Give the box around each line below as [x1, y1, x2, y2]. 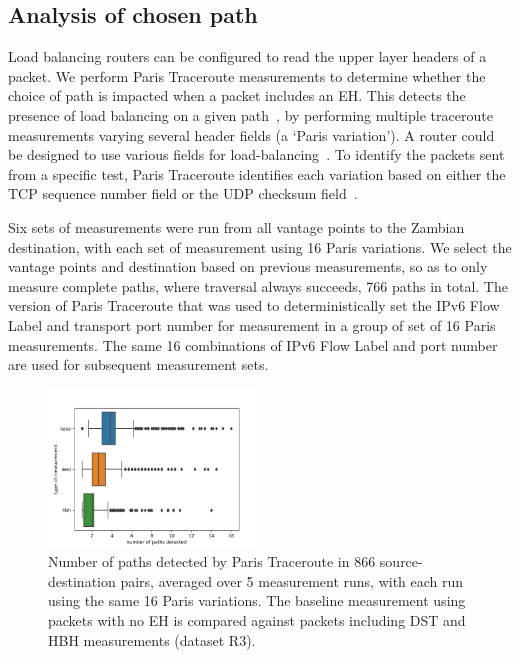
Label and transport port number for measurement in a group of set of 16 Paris [8, 314, 496, 335]
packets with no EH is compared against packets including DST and [48, 610, 466, 631]
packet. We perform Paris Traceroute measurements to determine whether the [8, 65, 486, 86]
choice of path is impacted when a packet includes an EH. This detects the [8, 85, 466, 106]
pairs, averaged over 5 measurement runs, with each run [120, 570, 464, 591]
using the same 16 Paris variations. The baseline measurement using [48, 590, 466, 611]
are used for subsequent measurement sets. [8, 354, 269, 375]
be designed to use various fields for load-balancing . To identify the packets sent [8, 144, 505, 165]
